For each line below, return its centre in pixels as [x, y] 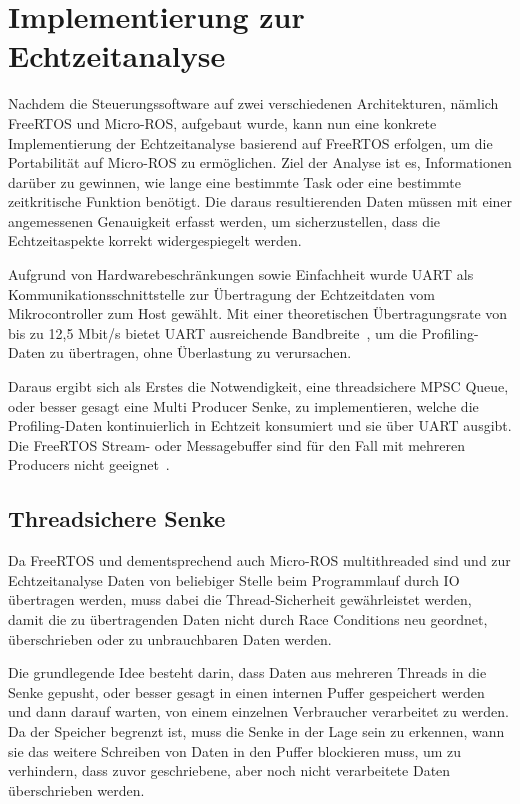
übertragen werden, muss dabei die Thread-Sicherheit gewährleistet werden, [240, 599]
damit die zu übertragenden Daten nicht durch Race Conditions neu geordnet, [248, 618]
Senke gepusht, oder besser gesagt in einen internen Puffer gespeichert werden [246, 691]
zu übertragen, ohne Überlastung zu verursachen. [200, 352]
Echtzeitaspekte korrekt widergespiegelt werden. [155, 240]
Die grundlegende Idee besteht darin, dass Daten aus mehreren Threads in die [247, 672]
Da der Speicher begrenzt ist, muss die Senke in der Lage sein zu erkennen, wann [256, 730]
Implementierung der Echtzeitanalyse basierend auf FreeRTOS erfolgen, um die [250, 142]
